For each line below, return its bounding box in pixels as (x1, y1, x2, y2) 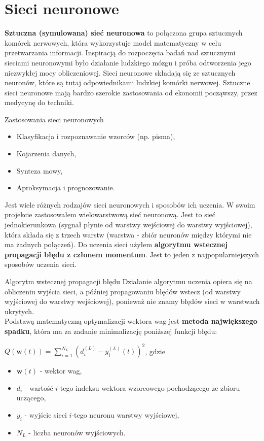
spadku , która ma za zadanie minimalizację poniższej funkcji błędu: (5, 325, 217, 336)
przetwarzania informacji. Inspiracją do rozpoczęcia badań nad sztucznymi (5, 47, 236, 58)
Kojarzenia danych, (16, 148, 77, 159)
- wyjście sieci (24, 409, 67, 420)
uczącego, (16, 392, 46, 403)
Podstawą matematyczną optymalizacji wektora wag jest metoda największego (5, 316, 257, 326)
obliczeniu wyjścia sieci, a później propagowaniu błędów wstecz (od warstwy (5, 286, 241, 296)
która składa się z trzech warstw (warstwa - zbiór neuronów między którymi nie (5, 229, 252, 240)
